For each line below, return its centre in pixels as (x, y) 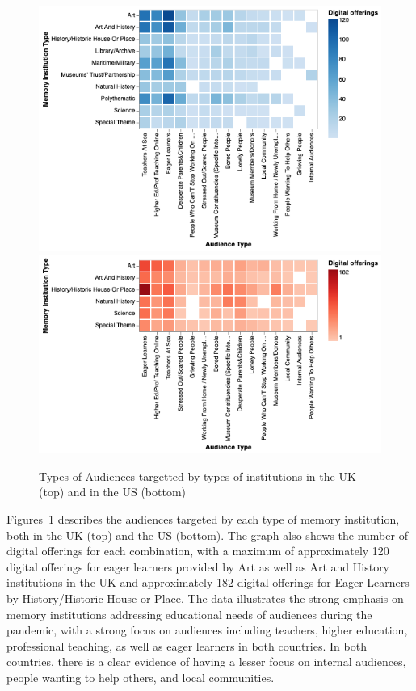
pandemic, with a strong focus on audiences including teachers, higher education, (207, 630)
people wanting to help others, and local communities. (141, 677)
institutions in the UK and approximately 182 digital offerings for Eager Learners (208, 582)
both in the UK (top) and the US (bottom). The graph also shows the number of (207, 535)
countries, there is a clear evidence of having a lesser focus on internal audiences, (206, 662)
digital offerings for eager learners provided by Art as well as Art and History (198, 566)
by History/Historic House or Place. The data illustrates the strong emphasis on (205, 598)
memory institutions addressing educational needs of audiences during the (189, 614)
